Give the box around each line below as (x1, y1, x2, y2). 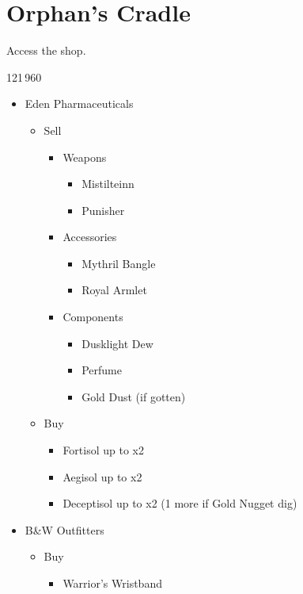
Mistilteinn (81, 175, 134, 192)
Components (62, 308, 123, 325)
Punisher (81, 201, 125, 218)
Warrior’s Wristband (62, 575, 162, 591)
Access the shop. (6, 42, 86, 59)
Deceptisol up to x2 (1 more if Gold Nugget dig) (62, 495, 297, 512)
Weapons (62, 148, 107, 165)
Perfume (81, 362, 122, 378)
